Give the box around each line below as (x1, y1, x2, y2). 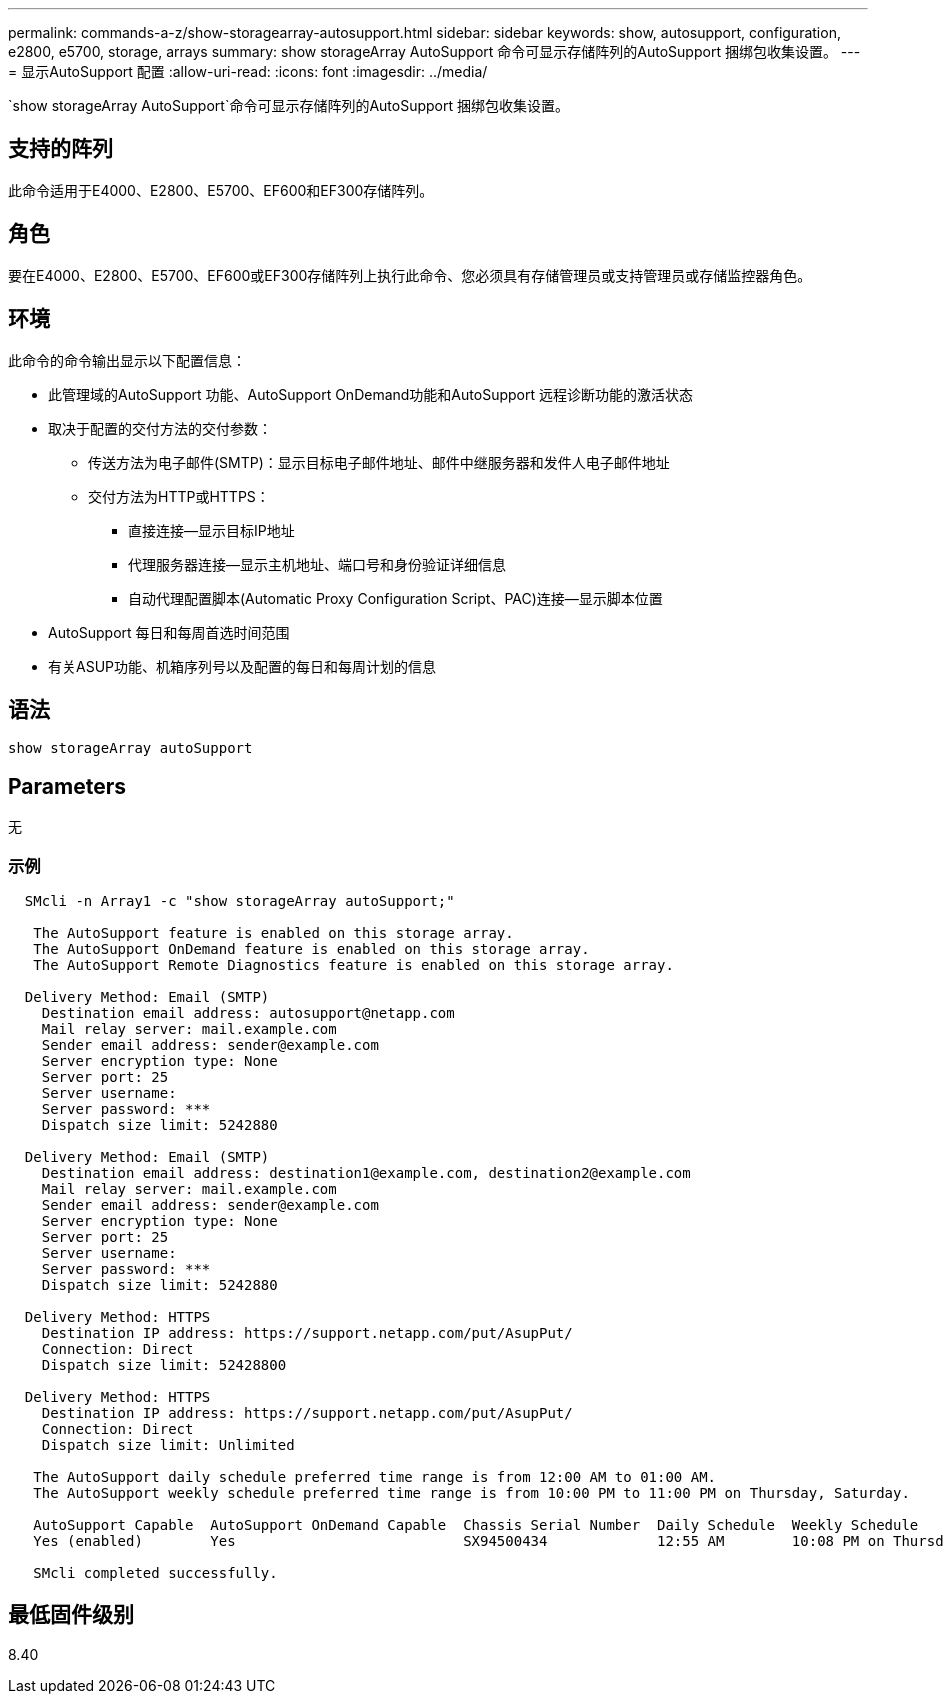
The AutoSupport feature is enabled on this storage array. (33, 924, 514, 941)
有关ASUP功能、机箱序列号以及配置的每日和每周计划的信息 (48, 657, 436, 675)
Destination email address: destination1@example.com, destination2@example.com (41, 1164, 691, 1181)
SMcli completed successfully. (33, 1564, 278, 1581)
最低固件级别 (8, 1602, 134, 1628)
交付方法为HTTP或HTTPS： (88, 487, 270, 505)
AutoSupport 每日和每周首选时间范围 (48, 623, 290, 641)
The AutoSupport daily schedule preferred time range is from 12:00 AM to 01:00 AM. (33, 1468, 717, 1485)
